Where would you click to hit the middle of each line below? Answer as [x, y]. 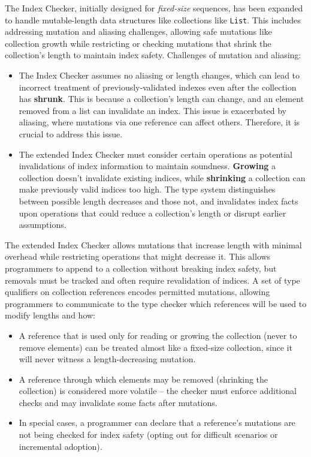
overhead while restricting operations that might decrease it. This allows [138, 256]
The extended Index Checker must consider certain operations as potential [156, 154]
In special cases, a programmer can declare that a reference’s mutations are [157, 423]
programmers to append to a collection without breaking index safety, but [141, 268]
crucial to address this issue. [71, 134]
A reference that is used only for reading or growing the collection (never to [158, 335]
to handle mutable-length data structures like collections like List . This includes [153, 19]
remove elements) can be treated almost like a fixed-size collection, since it [155, 347]
